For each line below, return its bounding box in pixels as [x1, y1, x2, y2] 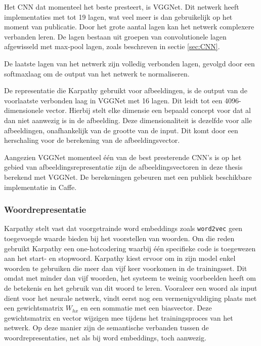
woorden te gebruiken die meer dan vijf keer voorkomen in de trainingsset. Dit [4, 262, 247, 273]
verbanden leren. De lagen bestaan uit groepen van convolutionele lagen [4, 31, 227, 42]
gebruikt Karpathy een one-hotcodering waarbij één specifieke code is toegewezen [4, 243, 256, 253]
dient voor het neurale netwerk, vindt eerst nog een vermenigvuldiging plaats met [4, 292, 257, 303]
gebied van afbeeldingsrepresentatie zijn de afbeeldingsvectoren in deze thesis [4, 162, 243, 172]
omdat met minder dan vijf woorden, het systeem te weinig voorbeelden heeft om [4, 273, 256, 283]
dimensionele [4, 105, 43, 116]
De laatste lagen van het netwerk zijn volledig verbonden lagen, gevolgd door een [4, 58, 255, 68]
